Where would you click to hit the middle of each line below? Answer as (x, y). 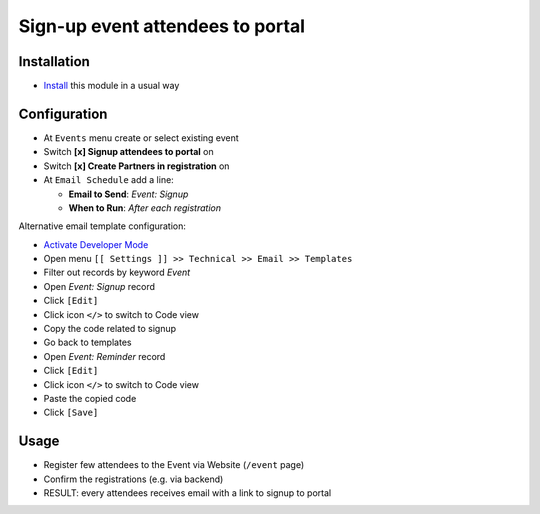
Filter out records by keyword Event (117, 272)
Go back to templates (87, 342)
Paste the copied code (90, 398)
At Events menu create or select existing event (141, 137)
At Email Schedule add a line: (108, 180)
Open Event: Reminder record (104, 356)
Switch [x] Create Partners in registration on (136, 166)
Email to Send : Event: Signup (128, 194)
